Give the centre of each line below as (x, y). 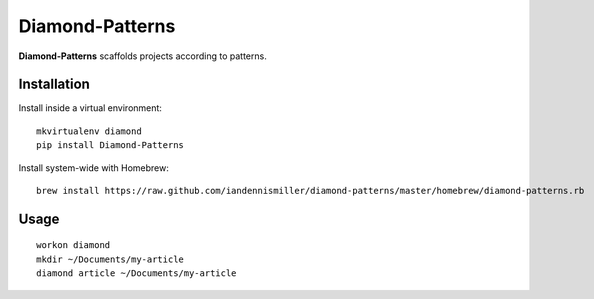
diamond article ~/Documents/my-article (136, 273)
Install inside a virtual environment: (90, 108)
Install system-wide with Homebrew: (94, 167)
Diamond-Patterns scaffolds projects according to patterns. (142, 56)
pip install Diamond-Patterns (110, 145)
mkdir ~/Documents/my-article (110, 259)
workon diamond (73, 245)
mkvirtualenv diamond (89, 131)
